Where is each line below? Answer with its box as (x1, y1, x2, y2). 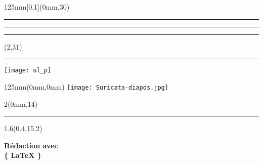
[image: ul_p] (4, 67, 52, 74)
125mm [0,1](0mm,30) (4, 2, 70, 12)
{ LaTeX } (4, 150, 41, 160)
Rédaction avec (4, 140, 58, 150)
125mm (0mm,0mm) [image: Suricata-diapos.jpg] (4, 81, 168, 92)
